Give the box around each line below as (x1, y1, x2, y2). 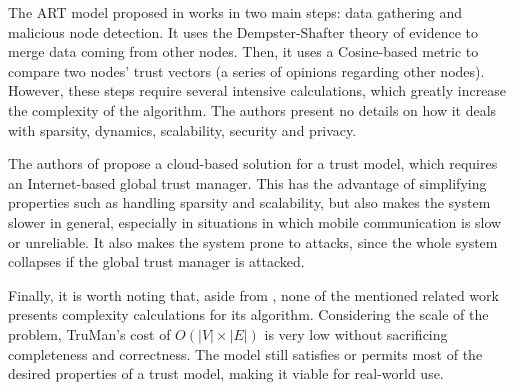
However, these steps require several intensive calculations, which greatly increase (8, 80, 507, 101)
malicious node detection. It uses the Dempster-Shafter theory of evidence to (8, 21, 478, 42)
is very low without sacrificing (264, 323, 448, 344)
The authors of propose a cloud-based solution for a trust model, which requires (8, 153, 498, 174)
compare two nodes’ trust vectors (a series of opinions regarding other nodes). (8, 60, 485, 81)
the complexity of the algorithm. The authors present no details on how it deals (8, 99, 497, 120)
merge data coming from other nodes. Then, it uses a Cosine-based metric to (8, 41, 479, 62)
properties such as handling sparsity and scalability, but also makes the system (8, 192, 491, 213)
